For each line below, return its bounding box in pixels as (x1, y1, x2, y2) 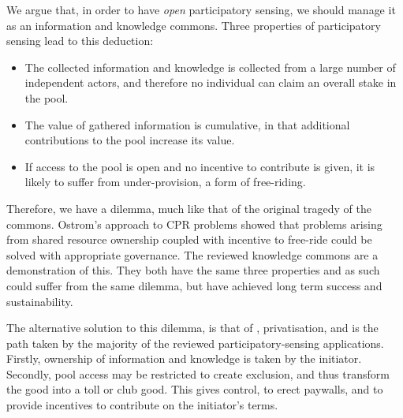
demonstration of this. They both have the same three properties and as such (6, 262, 380, 278)
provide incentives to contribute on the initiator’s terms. (6, 397, 278, 413)
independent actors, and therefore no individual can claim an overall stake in (24, 74, 397, 91)
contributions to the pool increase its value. (24, 132, 235, 148)
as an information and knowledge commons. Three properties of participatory (6, 17, 381, 33)
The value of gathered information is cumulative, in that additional (24, 116, 350, 132)
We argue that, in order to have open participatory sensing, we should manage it (6, 2, 396, 17)
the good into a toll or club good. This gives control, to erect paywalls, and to (6, 381, 383, 397)
